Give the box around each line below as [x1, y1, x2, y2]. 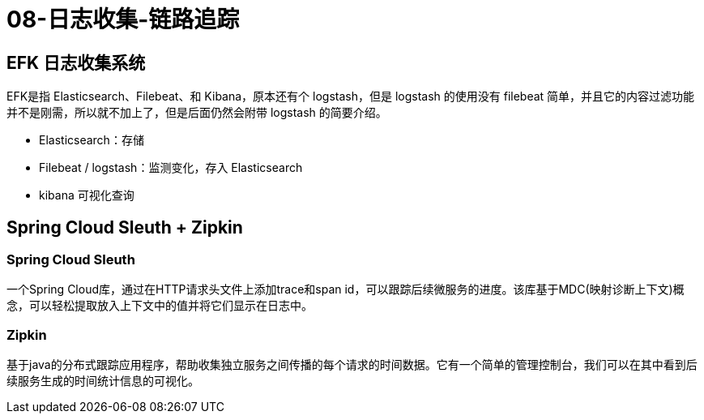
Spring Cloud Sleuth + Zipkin [6, 216, 243, 238]
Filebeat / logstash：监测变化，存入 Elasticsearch [39, 161, 303, 175]
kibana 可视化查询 [39, 188, 134, 203]
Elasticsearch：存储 [39, 133, 144, 148]
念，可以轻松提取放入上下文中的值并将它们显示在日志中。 [6, 298, 313, 313]
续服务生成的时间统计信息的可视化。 [6, 374, 199, 388]
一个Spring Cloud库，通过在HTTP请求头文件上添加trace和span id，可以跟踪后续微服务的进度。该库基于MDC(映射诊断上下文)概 [6, 282, 685, 297]
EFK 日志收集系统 [6, 52, 146, 73]
